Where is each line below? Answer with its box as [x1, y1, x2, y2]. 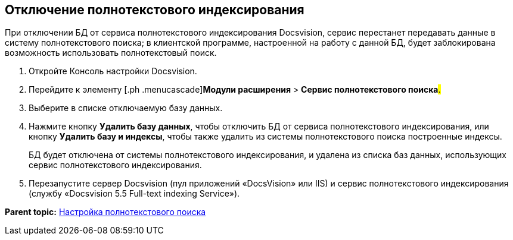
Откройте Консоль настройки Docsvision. [29, 66, 197, 77]
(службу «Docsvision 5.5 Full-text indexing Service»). [29, 188, 240, 199]
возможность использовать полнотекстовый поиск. [5, 48, 217, 58]
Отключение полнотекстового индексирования [5, 2, 304, 17]
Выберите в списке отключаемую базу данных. [29, 103, 223, 113]
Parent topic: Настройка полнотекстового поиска [5, 207, 206, 217]
